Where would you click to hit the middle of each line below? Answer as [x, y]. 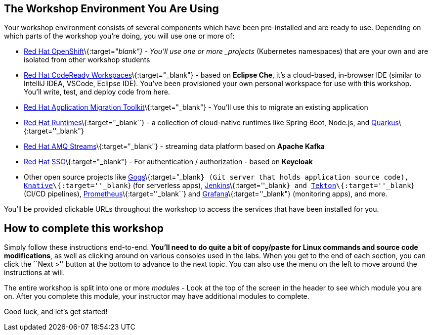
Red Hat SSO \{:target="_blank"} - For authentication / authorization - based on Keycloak [168, 162]
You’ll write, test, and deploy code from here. [97, 92]
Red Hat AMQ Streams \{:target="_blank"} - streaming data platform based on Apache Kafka [174, 146]
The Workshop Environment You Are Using [111, 9]
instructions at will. [35, 273]
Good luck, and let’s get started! [56, 312]
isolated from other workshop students [87, 60]
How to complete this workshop [84, 228]
